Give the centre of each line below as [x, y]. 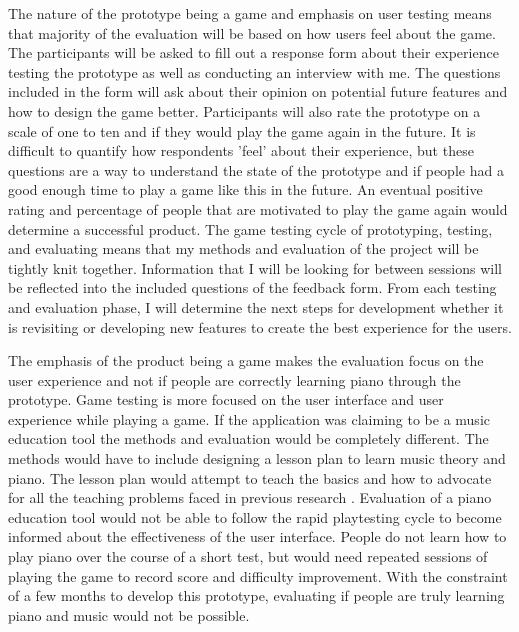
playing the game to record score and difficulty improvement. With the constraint [258, 575]
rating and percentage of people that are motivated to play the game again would [258, 208]
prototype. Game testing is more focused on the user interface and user [226, 399]
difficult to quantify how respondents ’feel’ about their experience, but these [241, 150]
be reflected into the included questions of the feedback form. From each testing [252, 287]
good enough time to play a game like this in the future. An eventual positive [245, 189]
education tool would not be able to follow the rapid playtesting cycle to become [255, 516]
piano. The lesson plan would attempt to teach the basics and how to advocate [250, 477]
